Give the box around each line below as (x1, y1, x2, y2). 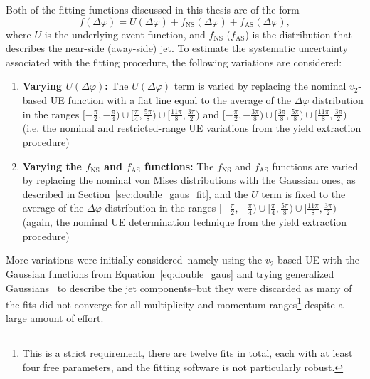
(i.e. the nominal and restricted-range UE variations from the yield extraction (22, 120, 361, 135)
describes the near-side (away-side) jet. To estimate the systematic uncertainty (6, 41, 348, 56)
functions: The (144, 158, 214, 173)
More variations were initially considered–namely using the (6, 252, 263, 267)
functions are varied (272, 158, 359, 173)
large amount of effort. (6, 311, 104, 326)
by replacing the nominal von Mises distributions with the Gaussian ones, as (22, 172, 356, 187)
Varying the (22, 158, 82, 173)
